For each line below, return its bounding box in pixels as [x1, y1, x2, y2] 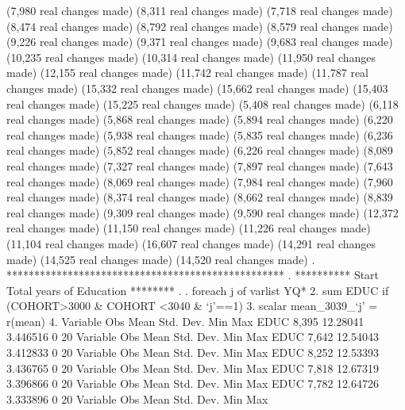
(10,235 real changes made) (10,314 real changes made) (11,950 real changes [6, 48, 376, 65]
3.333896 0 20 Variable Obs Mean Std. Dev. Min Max [6, 390, 268, 407]
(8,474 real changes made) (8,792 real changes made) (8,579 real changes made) [6, 17, 393, 34]
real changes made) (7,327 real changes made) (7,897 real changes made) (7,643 [6, 157, 393, 174]
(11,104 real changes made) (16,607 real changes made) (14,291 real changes [6, 235, 376, 251]
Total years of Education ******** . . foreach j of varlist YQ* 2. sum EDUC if [6, 282, 389, 298]
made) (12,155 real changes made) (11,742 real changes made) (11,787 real [6, 64, 368, 81]
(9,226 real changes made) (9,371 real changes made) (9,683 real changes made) [6, 33, 393, 50]
